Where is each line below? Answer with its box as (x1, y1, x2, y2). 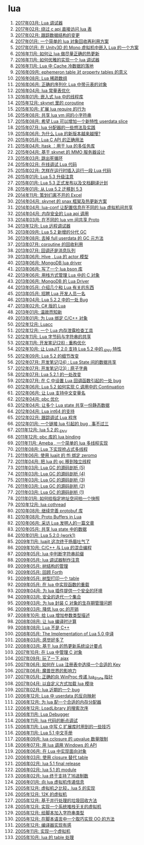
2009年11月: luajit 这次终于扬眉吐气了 (15, 538, 90, 544)
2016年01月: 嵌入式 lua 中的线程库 (15, 94, 84, 99)
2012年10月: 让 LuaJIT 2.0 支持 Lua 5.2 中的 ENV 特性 (15, 345, 121, 353)
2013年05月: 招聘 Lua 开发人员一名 (15, 290, 86, 296)
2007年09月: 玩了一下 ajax (15, 655, 69, 661)
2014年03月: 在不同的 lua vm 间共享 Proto (15, 217, 99, 222)
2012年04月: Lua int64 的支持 (15, 408, 75, 414)
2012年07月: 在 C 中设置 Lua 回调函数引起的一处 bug (15, 377, 121, 383)
